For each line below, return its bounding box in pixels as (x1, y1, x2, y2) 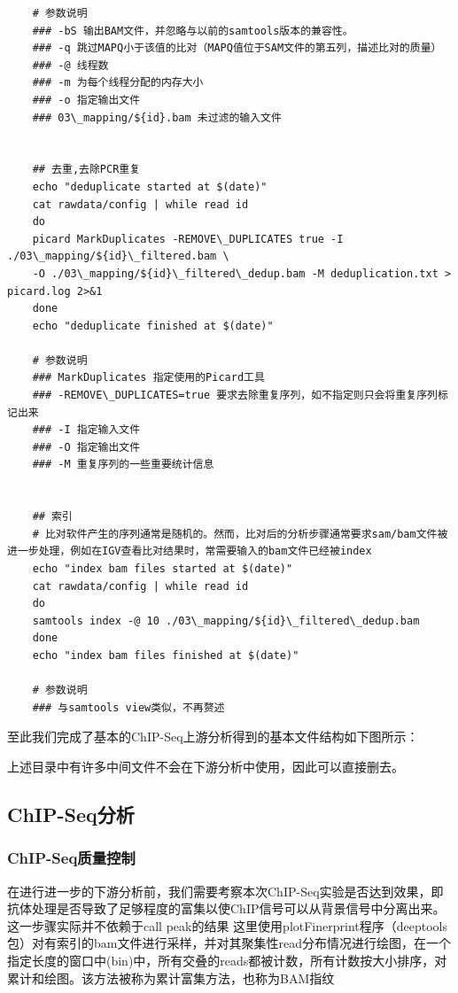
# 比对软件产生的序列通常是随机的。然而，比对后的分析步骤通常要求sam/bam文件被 (32, 527, 448, 540)
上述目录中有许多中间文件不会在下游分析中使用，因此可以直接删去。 (7, 756, 404, 775)
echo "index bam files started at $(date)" (32, 562, 293, 575)
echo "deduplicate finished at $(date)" (32, 319, 274, 332)
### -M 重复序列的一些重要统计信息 (32, 458, 214, 471)
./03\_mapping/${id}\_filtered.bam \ (7, 250, 229, 263)
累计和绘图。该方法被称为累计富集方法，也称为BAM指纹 (7, 968, 335, 987)
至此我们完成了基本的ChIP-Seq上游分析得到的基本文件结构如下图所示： (7, 727, 419, 746)
